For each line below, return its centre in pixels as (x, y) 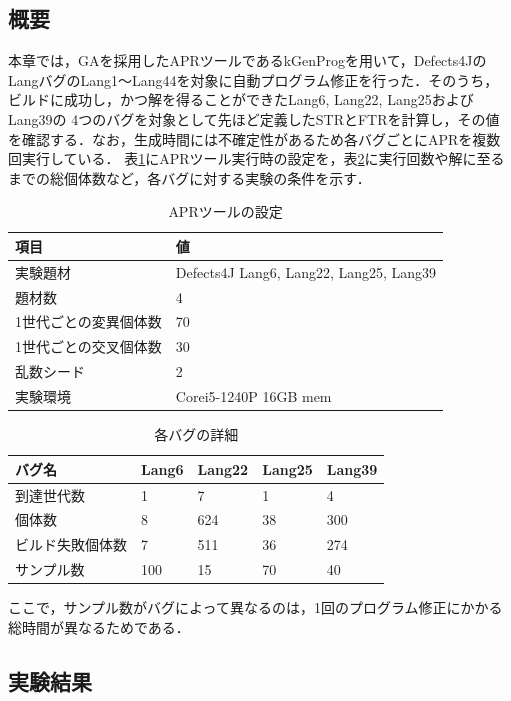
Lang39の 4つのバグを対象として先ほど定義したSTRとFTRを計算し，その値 (254, 118)
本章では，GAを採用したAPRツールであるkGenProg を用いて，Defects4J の (247, 60)
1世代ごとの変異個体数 (88, 321)
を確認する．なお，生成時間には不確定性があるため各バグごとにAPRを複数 (254, 138)
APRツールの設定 (225, 211)
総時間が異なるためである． (99, 626)
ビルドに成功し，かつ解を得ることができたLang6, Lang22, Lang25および (241, 99)
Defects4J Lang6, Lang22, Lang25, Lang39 (306, 271)
